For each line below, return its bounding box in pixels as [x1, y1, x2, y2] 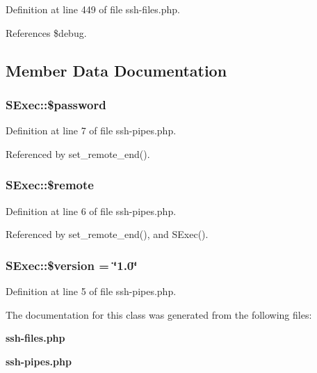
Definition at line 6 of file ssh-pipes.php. [6, 203, 177, 218]
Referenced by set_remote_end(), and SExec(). [6, 227, 209, 241]
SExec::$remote [6, 176, 94, 193]
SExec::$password [6, 95, 106, 113]
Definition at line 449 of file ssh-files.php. [6, 2, 180, 16]
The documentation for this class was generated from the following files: [6, 307, 312, 322]
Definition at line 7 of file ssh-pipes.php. [6, 123, 177, 138]
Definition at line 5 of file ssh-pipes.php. [6, 284, 177, 298]
